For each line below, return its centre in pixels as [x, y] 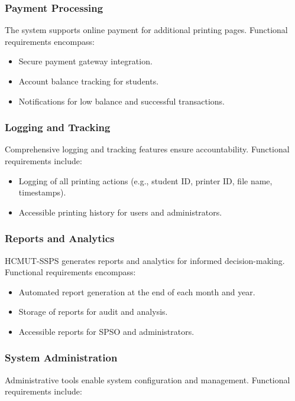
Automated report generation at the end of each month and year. [137, 291]
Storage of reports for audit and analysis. [93, 312]
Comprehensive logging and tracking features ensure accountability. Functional [147, 149]
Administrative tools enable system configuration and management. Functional [147, 379]
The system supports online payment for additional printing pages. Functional [146, 30]
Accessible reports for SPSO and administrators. [106, 331]
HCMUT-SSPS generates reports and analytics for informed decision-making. [145, 260]
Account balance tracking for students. [89, 81]
